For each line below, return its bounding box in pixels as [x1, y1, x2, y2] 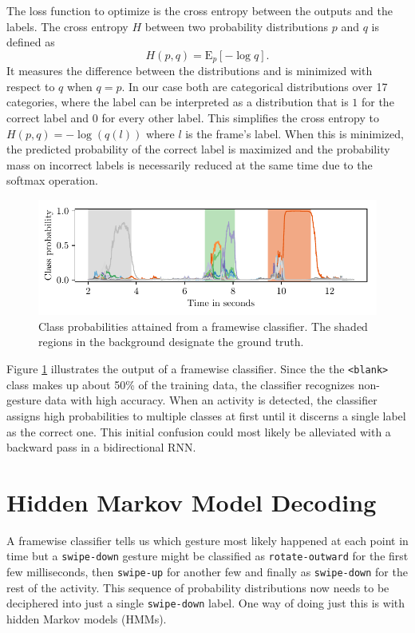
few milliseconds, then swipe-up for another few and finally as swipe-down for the [6, 563, 408, 580]
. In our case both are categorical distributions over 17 [121, 78, 388, 94]
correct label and [6, 109, 89, 126]
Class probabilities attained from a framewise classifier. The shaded [38, 317, 368, 334]
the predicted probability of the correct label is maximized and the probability [6, 141, 390, 157]
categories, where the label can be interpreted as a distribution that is [6, 94, 349, 110]
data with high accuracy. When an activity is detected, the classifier [45, 392, 377, 408]
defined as [6, 34, 55, 50]
